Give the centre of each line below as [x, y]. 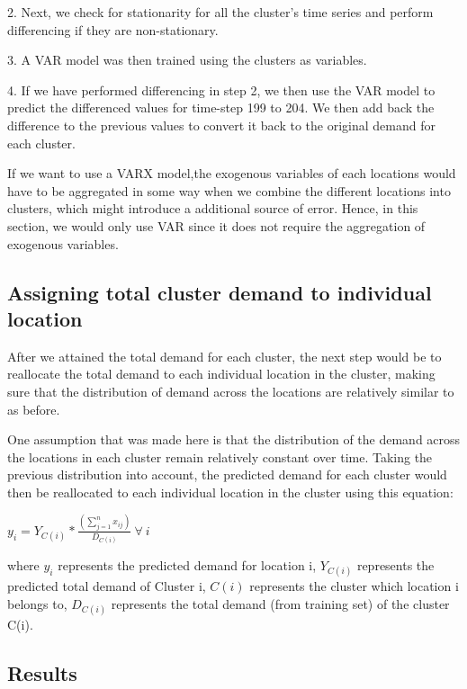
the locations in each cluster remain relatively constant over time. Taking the [220, 456]
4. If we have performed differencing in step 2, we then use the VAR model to [221, 89]
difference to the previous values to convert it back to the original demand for [221, 125]
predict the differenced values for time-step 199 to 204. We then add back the [221, 107]
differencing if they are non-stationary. [113, 29]
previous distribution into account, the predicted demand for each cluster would [227, 474]
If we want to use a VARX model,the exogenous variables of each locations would [232, 173]
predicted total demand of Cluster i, [107, 586]
